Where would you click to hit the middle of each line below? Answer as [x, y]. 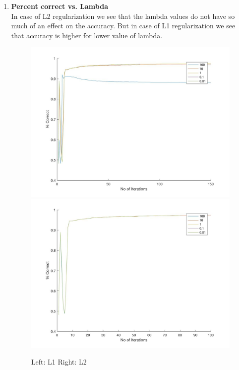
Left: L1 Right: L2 [59, 361]
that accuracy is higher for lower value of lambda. [87, 35]
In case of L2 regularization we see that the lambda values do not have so [123, 16]
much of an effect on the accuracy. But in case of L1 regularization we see [123, 26]
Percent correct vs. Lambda [60, 6]
